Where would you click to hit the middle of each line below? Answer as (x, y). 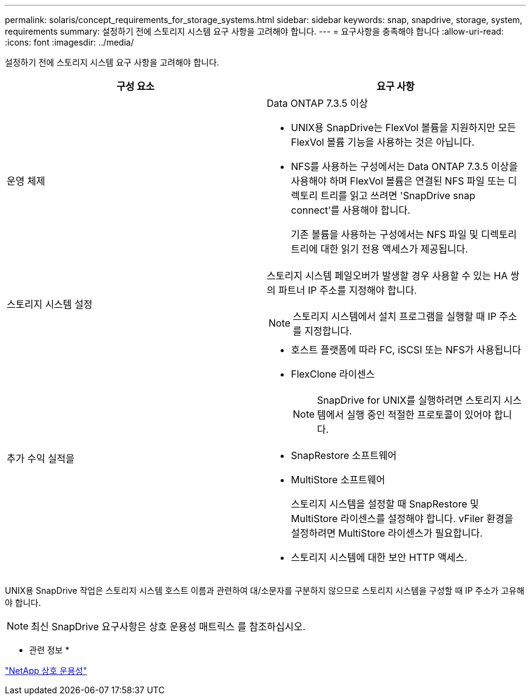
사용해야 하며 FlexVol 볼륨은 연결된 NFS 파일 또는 (398, 181)
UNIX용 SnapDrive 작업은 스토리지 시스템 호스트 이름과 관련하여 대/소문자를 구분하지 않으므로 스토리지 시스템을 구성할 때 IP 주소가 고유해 (265, 590)
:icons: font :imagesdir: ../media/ (69, 42)
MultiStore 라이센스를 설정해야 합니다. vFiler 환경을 (402, 518)
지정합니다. (328, 331)
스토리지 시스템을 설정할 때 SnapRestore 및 (385, 504)
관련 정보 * (49, 650)
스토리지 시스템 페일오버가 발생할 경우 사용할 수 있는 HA (387, 276)
